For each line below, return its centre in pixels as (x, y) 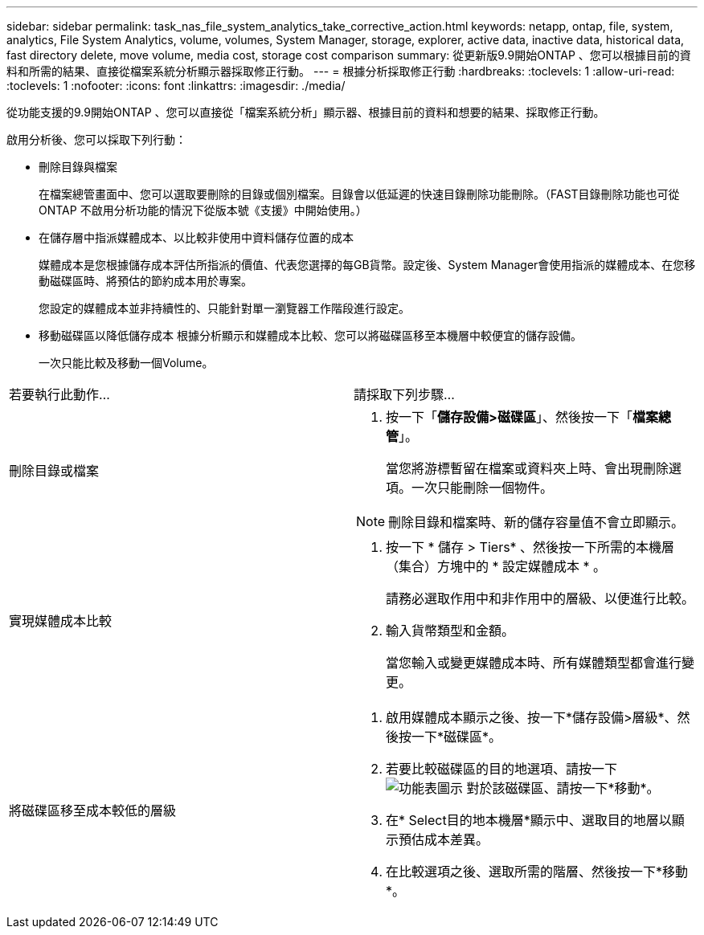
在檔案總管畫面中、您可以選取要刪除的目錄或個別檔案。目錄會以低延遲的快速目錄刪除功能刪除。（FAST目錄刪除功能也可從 (359, 194)
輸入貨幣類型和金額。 (450, 631)
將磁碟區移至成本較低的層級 (93, 810)
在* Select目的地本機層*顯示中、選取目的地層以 (529, 820)
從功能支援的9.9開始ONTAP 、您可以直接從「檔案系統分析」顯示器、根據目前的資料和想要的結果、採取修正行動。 (306, 112)
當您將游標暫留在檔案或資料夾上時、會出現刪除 (528, 468)
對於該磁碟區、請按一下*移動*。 (563, 788)
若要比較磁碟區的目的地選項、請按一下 (502, 769)
